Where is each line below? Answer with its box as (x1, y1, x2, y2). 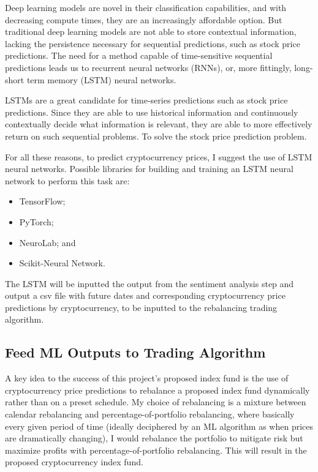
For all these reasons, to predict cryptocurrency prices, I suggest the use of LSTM (5, 150, 312, 163)
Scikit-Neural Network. (19, 257, 105, 269)
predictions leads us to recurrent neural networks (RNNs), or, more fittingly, (5, 61, 292, 73)
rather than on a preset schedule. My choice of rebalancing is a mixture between (5, 395, 306, 408)
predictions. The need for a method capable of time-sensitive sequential (5, 49, 273, 62)
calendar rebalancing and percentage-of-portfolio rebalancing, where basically (5, 408, 295, 421)
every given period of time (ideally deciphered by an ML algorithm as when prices (5, 419, 313, 432)
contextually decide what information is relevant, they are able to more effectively (5, 118, 312, 130)
